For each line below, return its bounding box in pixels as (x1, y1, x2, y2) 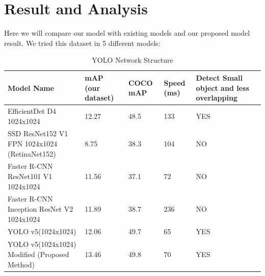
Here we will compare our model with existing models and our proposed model (4, 28, 250, 38)
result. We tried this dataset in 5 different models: (4, 37, 161, 48)
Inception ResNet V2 (8, 204, 73, 214)
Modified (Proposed (8, 248, 69, 259)
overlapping (196, 92, 237, 103)
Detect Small (196, 72, 243, 83)
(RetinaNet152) (8, 148, 56, 159)
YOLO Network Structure (92, 55, 173, 65)
